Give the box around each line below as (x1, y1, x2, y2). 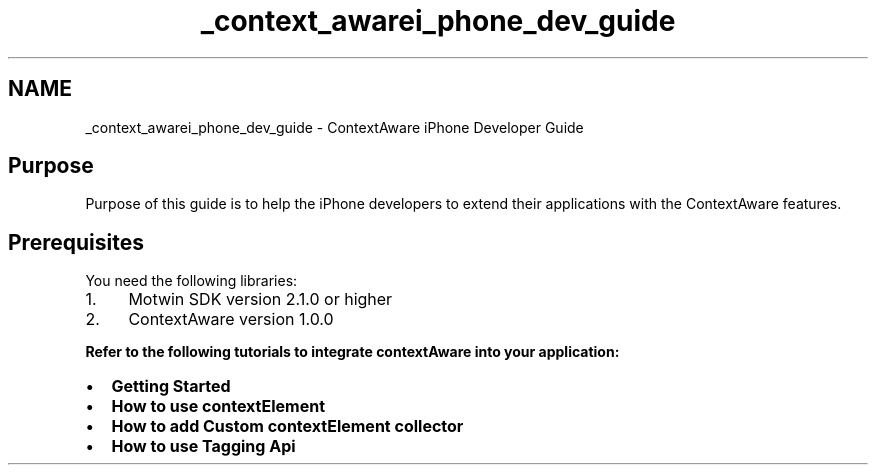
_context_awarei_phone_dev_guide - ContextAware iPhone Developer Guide (85, 118, 584, 136)
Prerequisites (8, 229, 144, 255)
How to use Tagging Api (111, 436, 296, 457)
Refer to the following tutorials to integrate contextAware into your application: (85, 343, 620, 361)
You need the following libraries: (85, 272, 298, 290)
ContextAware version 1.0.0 (128, 309, 334, 330)
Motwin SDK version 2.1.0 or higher (128, 289, 393, 310)
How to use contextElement (111, 396, 326, 417)
